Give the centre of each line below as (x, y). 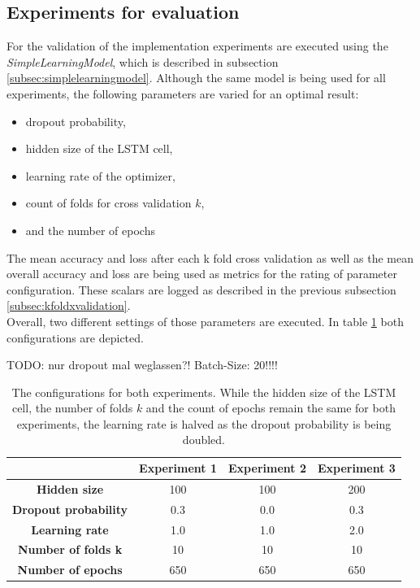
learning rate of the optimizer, (100, 175)
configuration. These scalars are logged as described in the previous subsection (201, 289)
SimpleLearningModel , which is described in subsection (143, 61)
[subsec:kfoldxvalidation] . (69, 305)
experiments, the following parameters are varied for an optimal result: (183, 93)
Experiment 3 (356, 468)
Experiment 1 (178, 468)
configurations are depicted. (75, 337)
